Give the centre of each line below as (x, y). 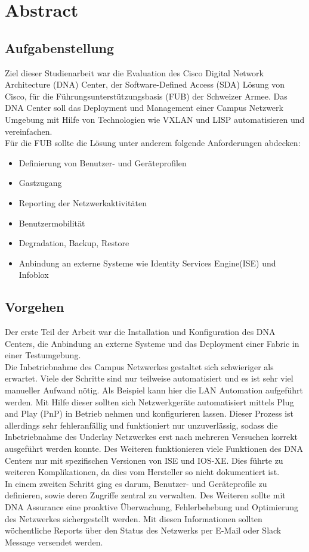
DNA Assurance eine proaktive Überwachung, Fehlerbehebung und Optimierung (152, 507)
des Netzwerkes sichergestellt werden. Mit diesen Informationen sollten (134, 518)
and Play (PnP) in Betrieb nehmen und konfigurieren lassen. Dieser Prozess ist (149, 413)
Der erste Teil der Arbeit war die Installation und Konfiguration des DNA (140, 332)
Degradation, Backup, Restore (74, 243)
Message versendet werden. (54, 542)
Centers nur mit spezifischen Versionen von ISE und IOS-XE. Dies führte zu (144, 460)
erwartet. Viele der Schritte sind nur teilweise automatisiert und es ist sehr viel (149, 378)
